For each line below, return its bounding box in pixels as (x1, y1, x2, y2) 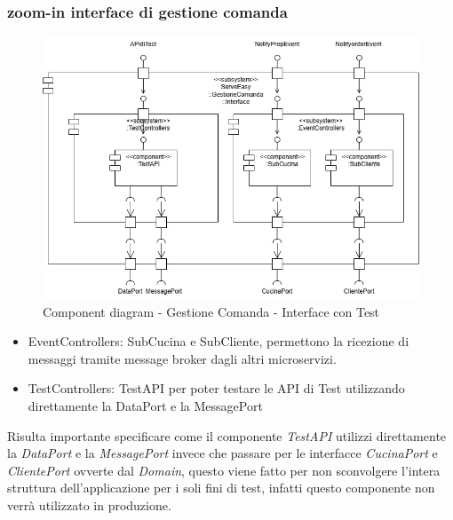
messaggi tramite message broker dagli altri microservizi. (28, 349, 337, 367)
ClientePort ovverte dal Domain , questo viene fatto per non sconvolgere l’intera (7, 461, 441, 479)
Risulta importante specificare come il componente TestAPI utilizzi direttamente (7, 426, 447, 445)
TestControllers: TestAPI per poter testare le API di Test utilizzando (28, 379, 405, 398)
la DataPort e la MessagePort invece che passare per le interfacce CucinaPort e (7, 444, 438, 462)
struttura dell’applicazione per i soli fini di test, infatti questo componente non (7, 478, 435, 497)
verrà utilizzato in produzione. (7, 495, 171, 514)
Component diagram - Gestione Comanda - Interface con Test (43, 302, 380, 320)
